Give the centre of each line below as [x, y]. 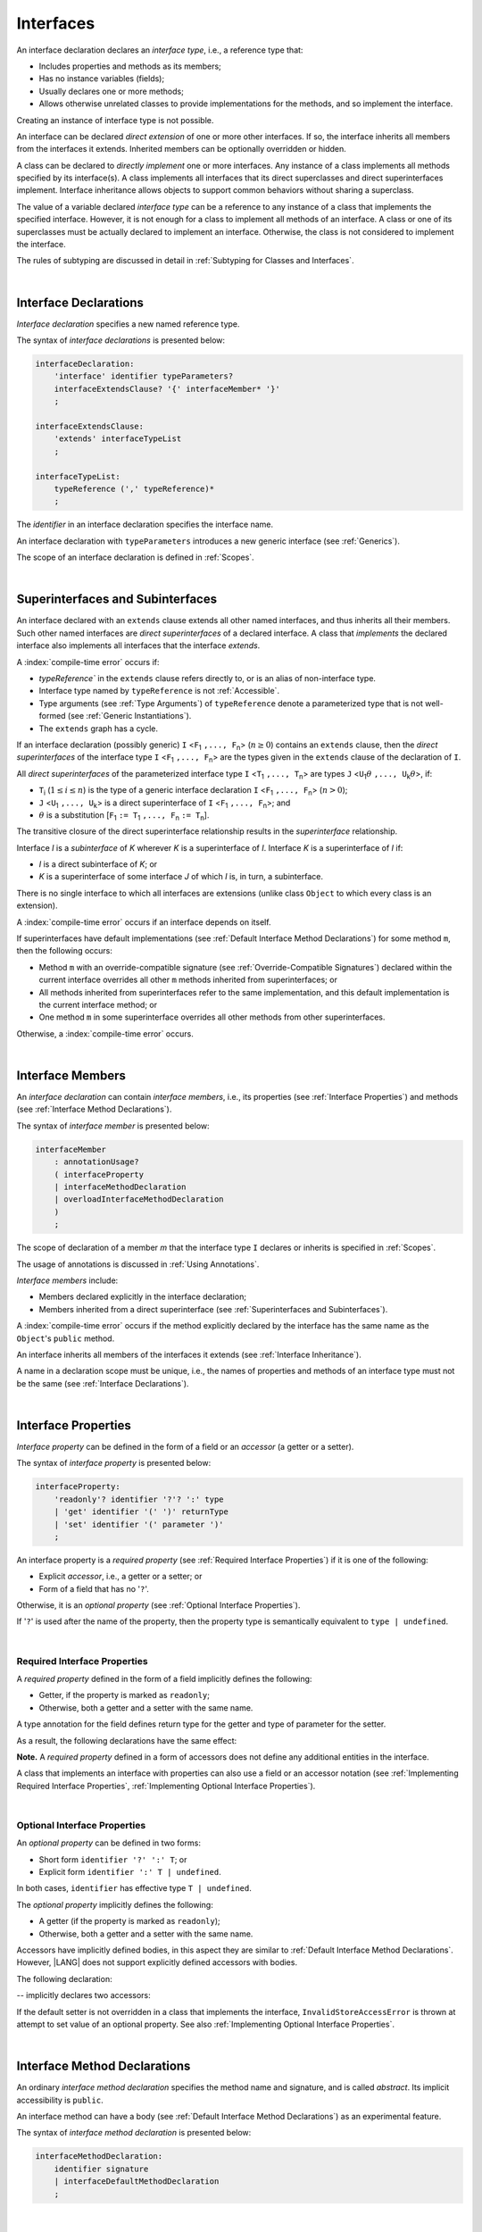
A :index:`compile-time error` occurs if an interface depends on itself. [144, 922]
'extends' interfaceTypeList [118, 439]
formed [52, 716]
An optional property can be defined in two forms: [108, 1843]
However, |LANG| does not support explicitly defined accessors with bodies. [157, 1962]
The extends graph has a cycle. [99, 729]
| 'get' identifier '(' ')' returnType [141, 1512]
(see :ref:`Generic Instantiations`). [129, 716]
